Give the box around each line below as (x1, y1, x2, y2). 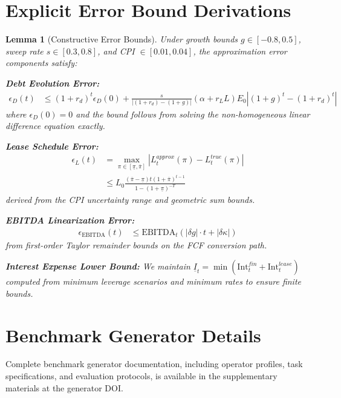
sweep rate (5, 44, 44, 57)
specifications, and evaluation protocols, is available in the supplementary (5, 370, 278, 382)
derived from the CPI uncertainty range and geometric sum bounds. (5, 193, 255, 206)
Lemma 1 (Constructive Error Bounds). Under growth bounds (5, 33, 238, 45)
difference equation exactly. (5, 119, 105, 132)
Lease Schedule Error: (5, 139, 99, 152)
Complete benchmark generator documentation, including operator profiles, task (5, 357, 303, 370)
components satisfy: (5, 56, 77, 69)
